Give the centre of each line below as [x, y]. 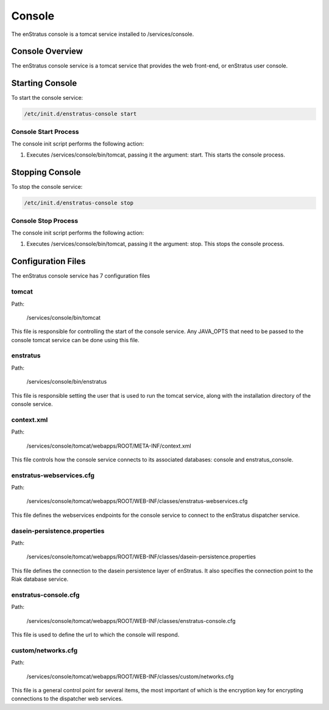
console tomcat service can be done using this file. [75, 340]
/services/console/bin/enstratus [67, 382]
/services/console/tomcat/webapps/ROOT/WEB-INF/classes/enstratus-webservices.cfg [137, 501]
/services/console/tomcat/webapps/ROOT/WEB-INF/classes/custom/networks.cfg [130, 677]
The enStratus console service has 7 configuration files [81, 276]
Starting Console [44, 83]
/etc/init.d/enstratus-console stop [79, 203]
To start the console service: [47, 98]
